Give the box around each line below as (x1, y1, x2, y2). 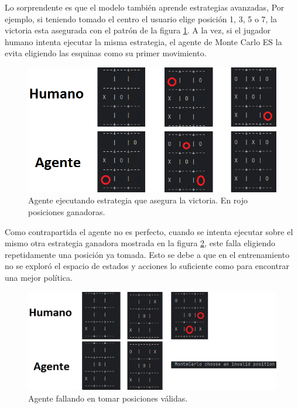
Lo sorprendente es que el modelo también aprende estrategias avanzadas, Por (5, 1, 285, 13)
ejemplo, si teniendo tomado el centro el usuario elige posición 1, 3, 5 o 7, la (5, 12, 277, 25)
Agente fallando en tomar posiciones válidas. (28, 392, 188, 404)
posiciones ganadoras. (28, 206, 105, 218)
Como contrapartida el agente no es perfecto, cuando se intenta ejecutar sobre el (5, 225, 293, 237)
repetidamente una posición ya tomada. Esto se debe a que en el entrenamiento (5, 248, 290, 260)
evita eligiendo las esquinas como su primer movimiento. (5, 47, 207, 59)
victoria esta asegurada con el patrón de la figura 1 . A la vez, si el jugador (5, 24, 271, 36)
